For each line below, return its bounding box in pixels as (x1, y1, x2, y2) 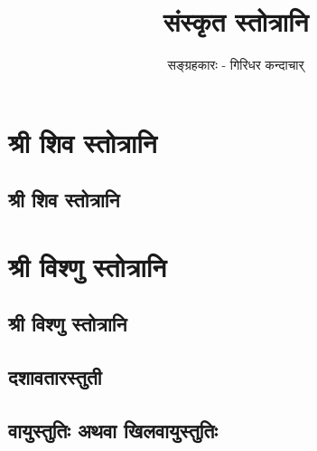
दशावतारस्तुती (8, 363, 102, 391)
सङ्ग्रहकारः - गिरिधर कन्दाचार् (167, 55, 304, 74)
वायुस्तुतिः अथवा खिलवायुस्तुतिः (8, 417, 218, 445)
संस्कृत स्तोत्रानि (163, 3, 309, 40)
